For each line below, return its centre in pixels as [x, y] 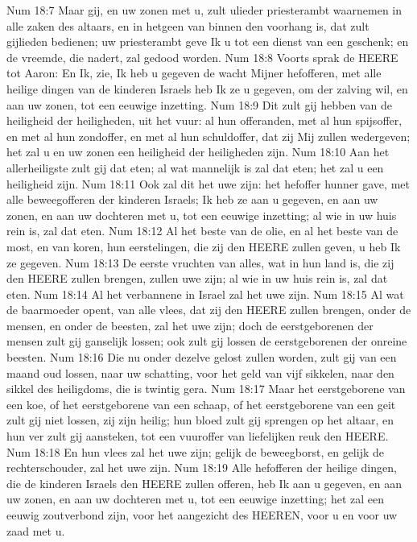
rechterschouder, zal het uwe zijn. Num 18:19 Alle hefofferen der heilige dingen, [202, 468]
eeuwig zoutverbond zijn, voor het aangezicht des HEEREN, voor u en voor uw [202, 515]
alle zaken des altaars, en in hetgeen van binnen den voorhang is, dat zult [188, 25]
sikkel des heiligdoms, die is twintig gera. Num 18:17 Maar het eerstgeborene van [206, 389]
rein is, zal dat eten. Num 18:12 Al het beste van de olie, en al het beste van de [202, 231]
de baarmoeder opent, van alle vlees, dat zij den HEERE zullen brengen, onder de [209, 310]
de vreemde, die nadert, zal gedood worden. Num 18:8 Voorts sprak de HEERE [202, 57]
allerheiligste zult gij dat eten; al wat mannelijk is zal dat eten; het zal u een [195, 167]
